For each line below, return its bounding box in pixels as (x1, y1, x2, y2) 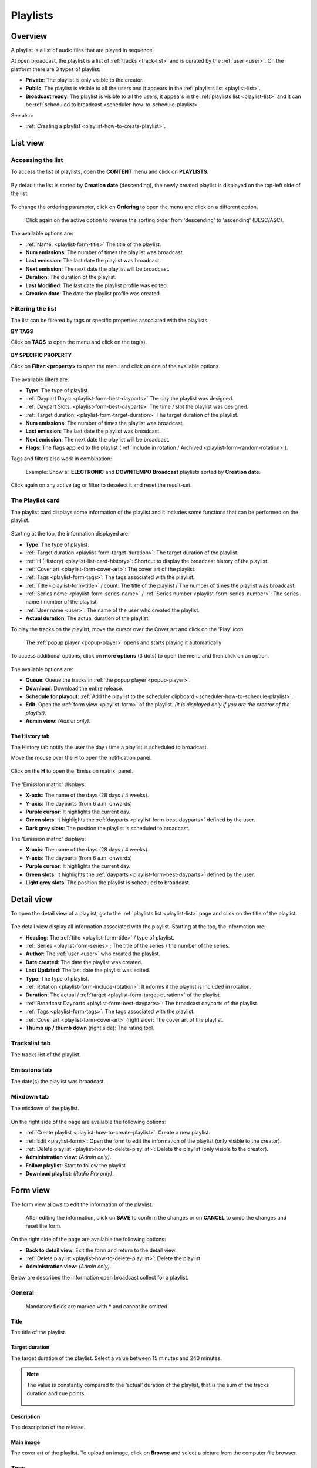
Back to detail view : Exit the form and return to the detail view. (25, 1247, 177, 1254)
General (11, 1288, 35, 1297)
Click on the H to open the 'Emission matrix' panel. (11, 767, 133, 775)
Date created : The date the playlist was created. (25, 958, 143, 965)
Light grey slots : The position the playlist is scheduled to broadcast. (25, 879, 191, 886)
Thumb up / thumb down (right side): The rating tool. (25, 1025, 155, 1031)
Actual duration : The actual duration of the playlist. (25, 615, 150, 622)
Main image (11, 1439, 41, 1446)
